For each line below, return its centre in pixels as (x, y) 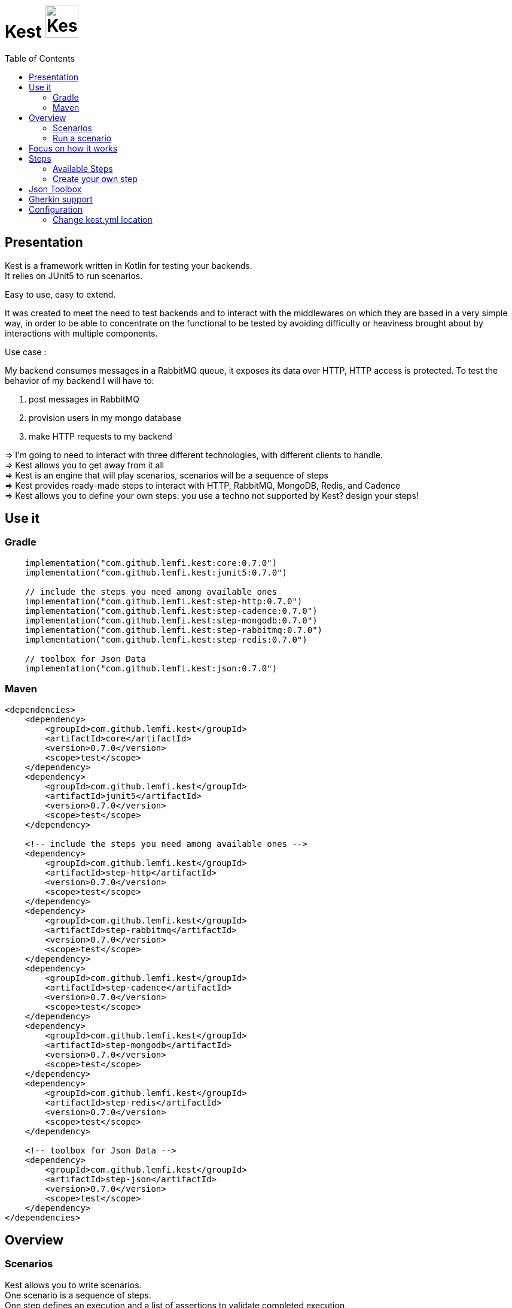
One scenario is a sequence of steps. (78, 1295)
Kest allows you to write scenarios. (73, 1285)
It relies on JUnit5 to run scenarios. (74, 275)
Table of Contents (40, 58)
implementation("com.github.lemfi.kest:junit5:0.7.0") (156, 572)
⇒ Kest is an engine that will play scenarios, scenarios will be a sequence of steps (167, 475)
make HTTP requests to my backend (100, 436)
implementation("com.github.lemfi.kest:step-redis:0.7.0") (166, 639)
